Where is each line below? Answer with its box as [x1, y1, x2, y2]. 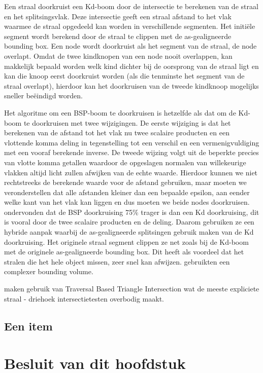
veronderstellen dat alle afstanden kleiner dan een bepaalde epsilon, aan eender [4, 186, 250, 197]
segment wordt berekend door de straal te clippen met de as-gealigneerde [4, 30, 232, 41]
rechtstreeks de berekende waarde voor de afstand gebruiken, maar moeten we [4, 177, 247, 188]
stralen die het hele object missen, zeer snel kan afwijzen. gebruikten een [4, 256, 230, 267]
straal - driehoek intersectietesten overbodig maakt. [4, 293, 164, 304]
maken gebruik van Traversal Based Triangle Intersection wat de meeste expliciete [4, 283, 259, 294]
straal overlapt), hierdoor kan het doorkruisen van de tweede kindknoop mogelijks [4, 80, 259, 91]
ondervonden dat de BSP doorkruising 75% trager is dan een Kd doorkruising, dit [4, 206, 259, 217]
